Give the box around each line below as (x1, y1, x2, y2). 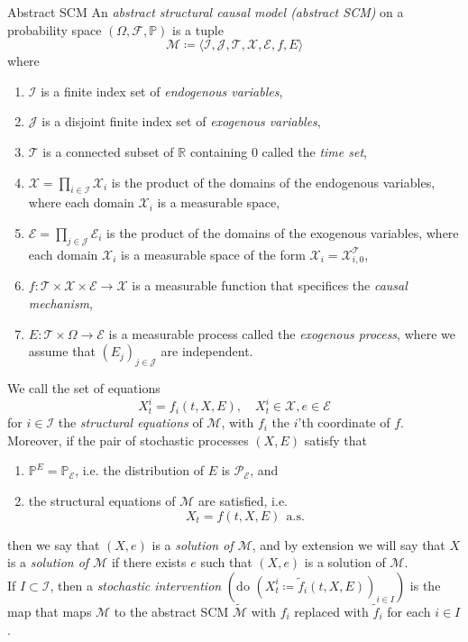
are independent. (161, 342, 253, 361)
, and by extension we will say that (252, 535, 445, 554)
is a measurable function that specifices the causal (132, 276, 408, 295)
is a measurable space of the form (121, 244, 306, 263)
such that (200, 553, 252, 572)
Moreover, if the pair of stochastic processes (7, 430, 249, 449)
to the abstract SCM (114, 601, 229, 620)
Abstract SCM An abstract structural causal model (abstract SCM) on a (7, 3, 404, 21)
